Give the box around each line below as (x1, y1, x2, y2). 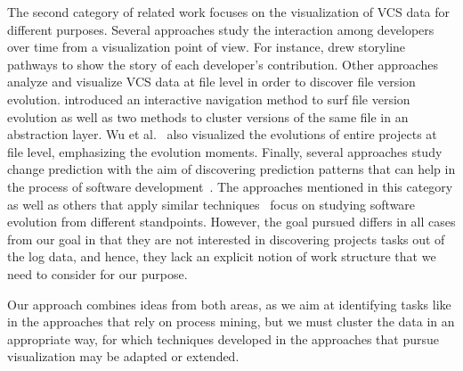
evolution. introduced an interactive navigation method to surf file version (7, 89, 410, 108)
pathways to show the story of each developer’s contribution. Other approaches (7, 54, 438, 73)
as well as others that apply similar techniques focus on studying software (7, 194, 416, 213)
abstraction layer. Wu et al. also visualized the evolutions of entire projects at (7, 125, 437, 144)
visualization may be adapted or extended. (7, 347, 240, 366)
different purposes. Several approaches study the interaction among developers (7, 20, 435, 38)
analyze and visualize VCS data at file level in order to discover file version (7, 72, 416, 91)
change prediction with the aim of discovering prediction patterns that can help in (7, 160, 456, 178)
